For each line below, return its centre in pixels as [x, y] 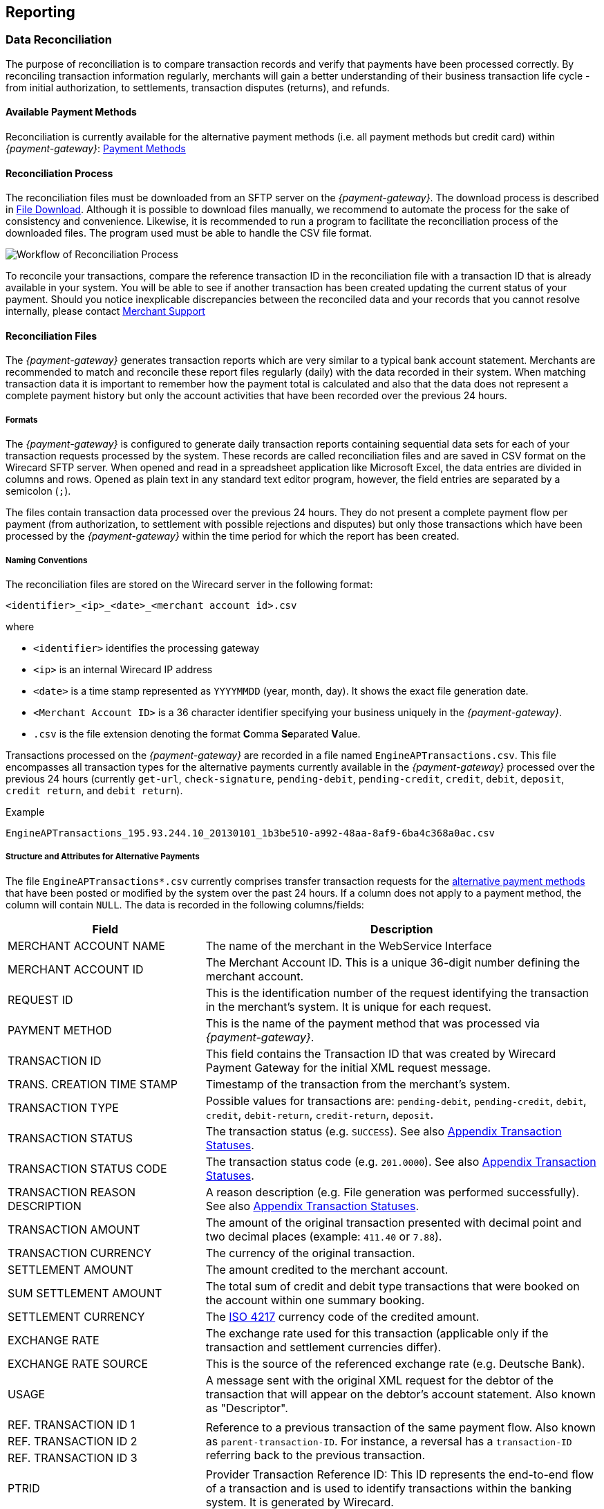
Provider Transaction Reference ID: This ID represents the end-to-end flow [400, 1474]
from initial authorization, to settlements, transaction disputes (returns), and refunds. [198, 87]
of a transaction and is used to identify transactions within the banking [389, 1488]
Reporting [40, 12]
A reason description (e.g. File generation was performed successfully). [393, 1192]
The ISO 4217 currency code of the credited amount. [342, 1316]
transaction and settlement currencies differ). [323, 1347]
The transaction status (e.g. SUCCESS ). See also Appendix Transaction [384, 1131]
